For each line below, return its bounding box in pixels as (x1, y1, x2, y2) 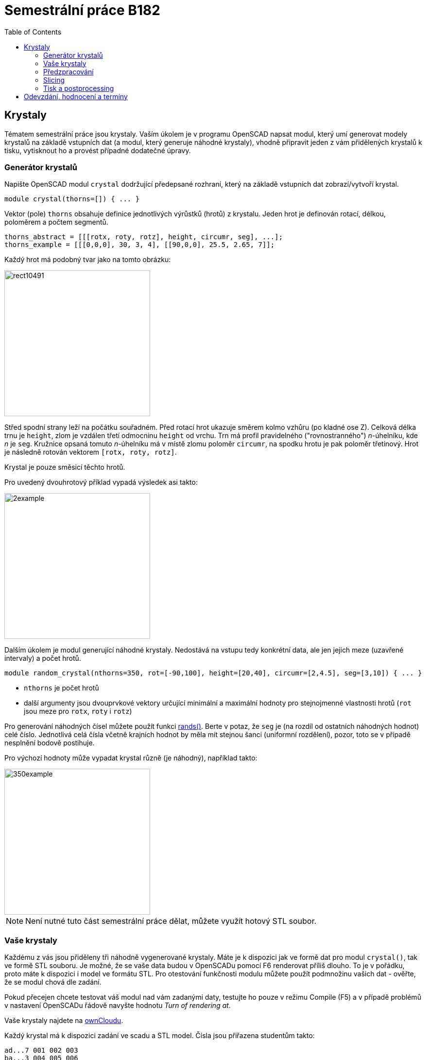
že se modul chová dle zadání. (4, 978, 102, 987)
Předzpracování (43, 67, 94, 76)
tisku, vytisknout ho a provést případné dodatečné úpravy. (4, 146, 191, 155)
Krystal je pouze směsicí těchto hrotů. (4, 463, 125, 472)
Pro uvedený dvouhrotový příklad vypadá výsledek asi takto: (4, 478, 198, 487)
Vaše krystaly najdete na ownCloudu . (4, 1016, 123, 1025)
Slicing (43, 75, 65, 84)
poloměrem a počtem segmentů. (4, 218, 108, 227)
